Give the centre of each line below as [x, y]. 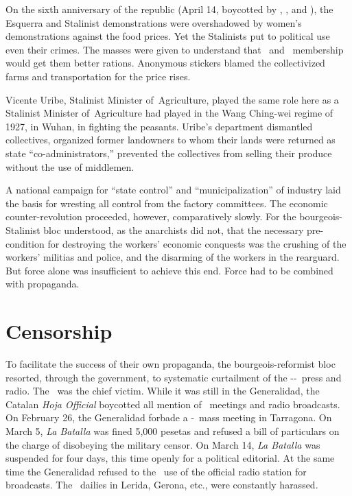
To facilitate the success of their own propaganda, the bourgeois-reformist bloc [171, 364]
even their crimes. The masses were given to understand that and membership [175, 49]
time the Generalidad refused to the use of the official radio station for [156, 471]
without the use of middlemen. [70, 166]
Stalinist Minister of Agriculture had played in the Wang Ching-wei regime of [169, 113]
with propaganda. [43, 284]
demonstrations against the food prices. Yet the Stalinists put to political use [168, 36]
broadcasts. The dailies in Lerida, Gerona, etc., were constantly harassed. [162, 485]
